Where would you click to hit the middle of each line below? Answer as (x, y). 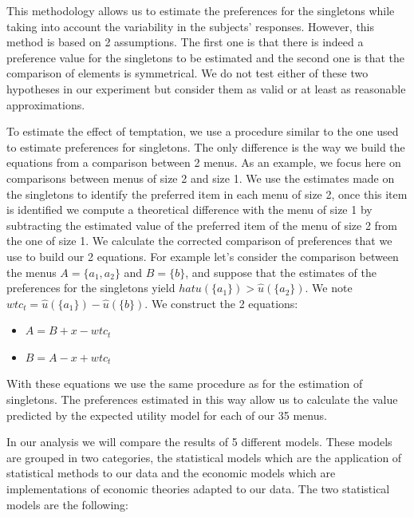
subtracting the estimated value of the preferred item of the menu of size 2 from (202, 225)
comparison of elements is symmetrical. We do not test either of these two (187, 73)
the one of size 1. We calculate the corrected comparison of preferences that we (199, 241)
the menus (32, 272)
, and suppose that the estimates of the (281, 272)
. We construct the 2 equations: (221, 303)
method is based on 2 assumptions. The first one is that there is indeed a (185, 42)
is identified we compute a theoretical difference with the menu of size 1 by (189, 210)
